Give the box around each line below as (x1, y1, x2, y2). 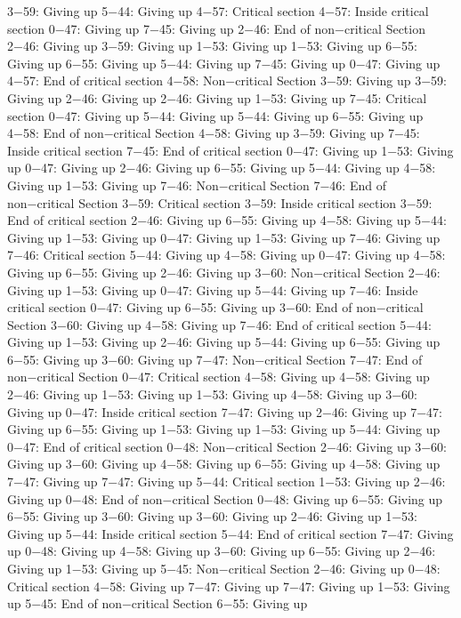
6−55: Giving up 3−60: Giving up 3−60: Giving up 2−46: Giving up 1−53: (7, 507, 417, 526)
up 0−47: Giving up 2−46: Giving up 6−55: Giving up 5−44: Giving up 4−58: (7, 158, 436, 177)
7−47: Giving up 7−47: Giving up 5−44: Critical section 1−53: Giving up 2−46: (7, 472, 446, 491)
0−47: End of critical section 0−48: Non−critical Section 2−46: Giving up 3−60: (7, 437, 447, 455)
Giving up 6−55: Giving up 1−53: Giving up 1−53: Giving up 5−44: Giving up (7, 420, 441, 438)
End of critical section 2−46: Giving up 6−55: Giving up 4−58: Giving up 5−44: (7, 211, 447, 229)
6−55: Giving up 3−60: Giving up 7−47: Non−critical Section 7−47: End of (7, 349, 423, 368)
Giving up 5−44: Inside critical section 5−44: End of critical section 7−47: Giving (7, 524, 454, 542)
